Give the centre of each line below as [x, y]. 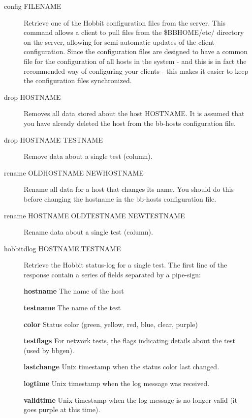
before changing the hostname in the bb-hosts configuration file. [120, 198]
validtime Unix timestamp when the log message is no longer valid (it [131, 400]
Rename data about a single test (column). [88, 232]
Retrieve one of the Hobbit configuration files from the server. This [125, 22]
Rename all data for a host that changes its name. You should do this [129, 189]
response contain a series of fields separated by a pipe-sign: [112, 274]
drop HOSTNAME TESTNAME [53, 139]
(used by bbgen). [49, 350]
